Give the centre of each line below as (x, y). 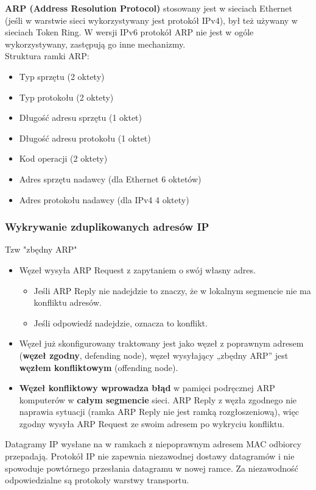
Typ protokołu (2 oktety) (66, 97)
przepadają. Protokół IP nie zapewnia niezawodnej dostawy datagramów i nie (150, 456)
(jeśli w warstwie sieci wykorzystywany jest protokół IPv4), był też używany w (151, 20)
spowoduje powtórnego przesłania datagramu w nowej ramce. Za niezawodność (152, 468)
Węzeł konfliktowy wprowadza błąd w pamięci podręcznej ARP (147, 388)
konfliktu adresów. (68, 302)
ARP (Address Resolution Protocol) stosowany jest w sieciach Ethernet (149, 8)
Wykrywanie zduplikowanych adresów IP (107, 227)
